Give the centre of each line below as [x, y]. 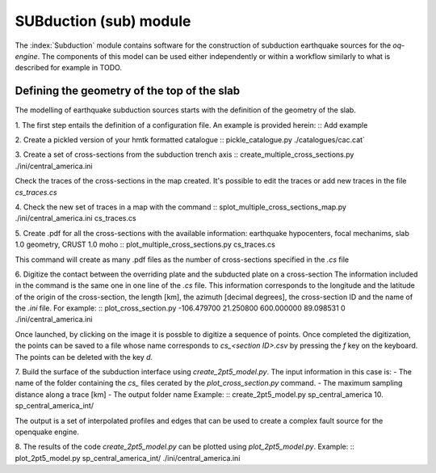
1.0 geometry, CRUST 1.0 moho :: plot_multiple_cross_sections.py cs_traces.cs [145, 245]
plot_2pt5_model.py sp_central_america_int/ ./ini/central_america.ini [128, 458]
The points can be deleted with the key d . [84, 357]
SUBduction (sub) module [103, 21]
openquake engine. [47, 432]
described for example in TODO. [69, 68]
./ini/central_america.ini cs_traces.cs [75, 218]
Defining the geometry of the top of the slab [128, 91]
